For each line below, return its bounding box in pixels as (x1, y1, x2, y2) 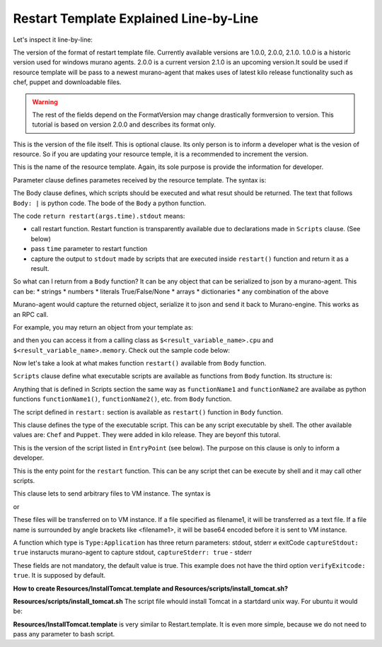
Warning (32, 98, 58, 106)
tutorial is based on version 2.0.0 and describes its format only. (32, 120, 216, 129)
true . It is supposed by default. (13, 571, 106, 580)
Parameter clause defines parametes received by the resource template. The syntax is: (13, 175, 267, 184)
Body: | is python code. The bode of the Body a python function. (13, 199, 207, 207)
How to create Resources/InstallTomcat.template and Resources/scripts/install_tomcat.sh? (13, 584, 289, 593)
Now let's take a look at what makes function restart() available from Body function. (13, 359, 267, 368)
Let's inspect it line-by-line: (13, 35, 93, 44)
